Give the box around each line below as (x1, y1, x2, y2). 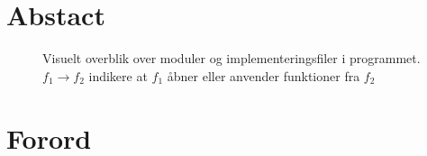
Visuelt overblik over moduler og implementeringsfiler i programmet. (42, 49, 421, 68)
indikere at (88, 66, 148, 85)
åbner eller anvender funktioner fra (167, 66, 360, 85)
